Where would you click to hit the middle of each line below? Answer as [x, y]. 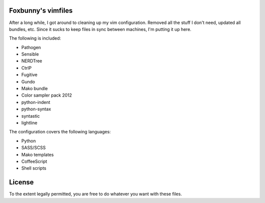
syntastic [31, 116]
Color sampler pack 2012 [47, 95]
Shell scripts [34, 168]
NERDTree [32, 61]
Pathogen [31, 47]
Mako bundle [35, 89]
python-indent [36, 102]
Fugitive [29, 75]
